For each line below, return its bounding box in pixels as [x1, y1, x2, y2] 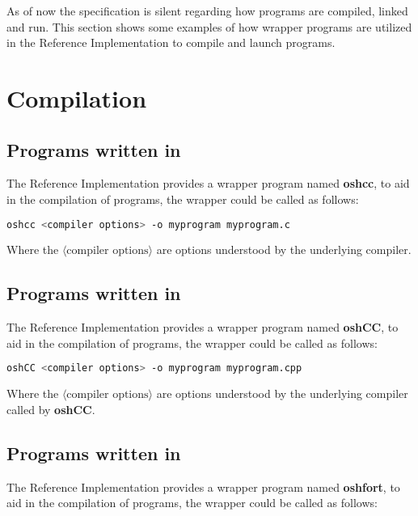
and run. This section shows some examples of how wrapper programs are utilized [6, 18, 412, 35]
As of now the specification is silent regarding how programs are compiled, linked [6, 2, 408, 19]
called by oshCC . [6, 400, 95, 417]
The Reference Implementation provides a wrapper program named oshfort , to [6, 478, 400, 495]
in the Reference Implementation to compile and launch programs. [6, 34, 336, 51]
